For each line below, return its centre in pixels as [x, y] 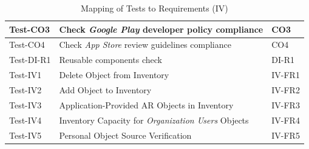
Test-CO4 [27, 45]
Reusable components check [110, 60]
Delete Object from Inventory [114, 75]
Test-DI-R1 [30, 60]
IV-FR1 [286, 75]
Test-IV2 [25, 89]
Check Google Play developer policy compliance [161, 29]
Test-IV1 [25, 75]
